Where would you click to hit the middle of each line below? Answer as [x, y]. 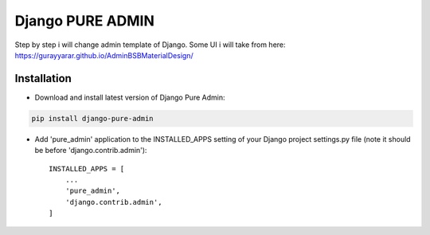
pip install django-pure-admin [93, 118]
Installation [43, 78]
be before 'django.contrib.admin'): [91, 151]
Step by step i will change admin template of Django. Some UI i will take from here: [150, 45]
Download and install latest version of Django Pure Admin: [130, 97]
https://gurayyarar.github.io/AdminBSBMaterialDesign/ [104, 55]
